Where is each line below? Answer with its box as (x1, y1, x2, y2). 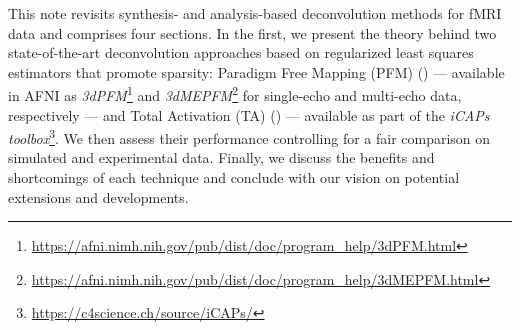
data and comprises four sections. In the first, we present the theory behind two (8, 22, 497, 43)
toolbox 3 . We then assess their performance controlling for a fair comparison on (8, 125, 491, 148)
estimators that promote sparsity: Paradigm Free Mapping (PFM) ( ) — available (8, 61, 505, 82)
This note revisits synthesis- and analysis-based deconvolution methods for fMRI (8, 3, 502, 23)
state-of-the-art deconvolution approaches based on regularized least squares (8, 42, 474, 63)
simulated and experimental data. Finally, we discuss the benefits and (8, 147, 435, 168)
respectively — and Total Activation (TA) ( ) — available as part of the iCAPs (8, 104, 490, 125)
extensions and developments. (8, 186, 189, 207)
